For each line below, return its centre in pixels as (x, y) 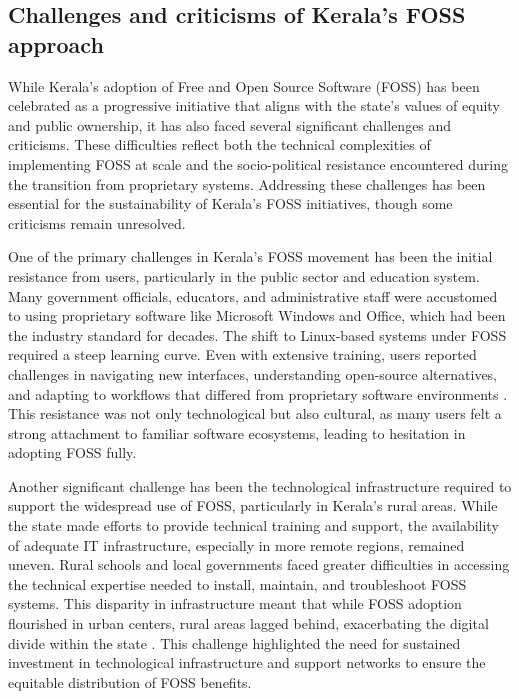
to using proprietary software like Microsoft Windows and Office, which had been (257, 315)
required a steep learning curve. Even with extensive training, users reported (242, 354)
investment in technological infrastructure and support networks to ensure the (247, 662)
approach (56, 43)
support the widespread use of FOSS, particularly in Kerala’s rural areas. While (253, 505)
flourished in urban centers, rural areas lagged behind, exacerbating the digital (248, 623)
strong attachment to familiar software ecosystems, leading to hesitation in (237, 432)
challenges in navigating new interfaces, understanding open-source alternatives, (253, 373)
